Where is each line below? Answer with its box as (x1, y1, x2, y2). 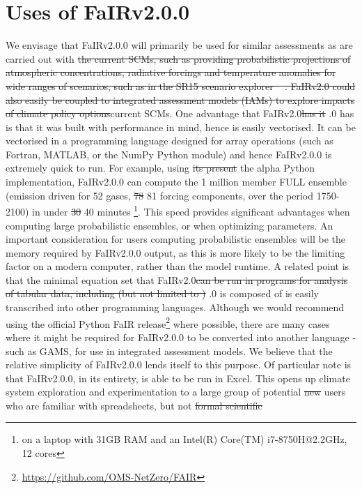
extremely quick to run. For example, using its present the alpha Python (6, 160, 315, 175)
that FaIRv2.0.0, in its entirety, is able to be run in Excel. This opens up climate (6, 370, 350, 385)
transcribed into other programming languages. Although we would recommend (6, 300, 345, 315)
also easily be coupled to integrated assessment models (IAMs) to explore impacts (6, 92, 355, 107)
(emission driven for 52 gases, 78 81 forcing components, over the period (6, 188, 313, 202)
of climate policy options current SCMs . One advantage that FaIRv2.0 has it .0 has (6, 106, 354, 121)
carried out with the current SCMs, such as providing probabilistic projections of (6, 51, 351, 66)
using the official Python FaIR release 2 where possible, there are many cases (6, 314, 330, 331)
